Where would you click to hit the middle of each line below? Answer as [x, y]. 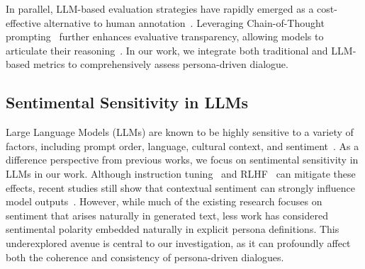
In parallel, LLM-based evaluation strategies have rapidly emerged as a [160, 8]
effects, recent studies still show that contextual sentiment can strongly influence [180, 187]
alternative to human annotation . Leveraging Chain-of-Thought [184, 22]
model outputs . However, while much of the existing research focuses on [164, 201]
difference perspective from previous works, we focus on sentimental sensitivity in [182, 160]
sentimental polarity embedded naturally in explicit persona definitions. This [173, 229]
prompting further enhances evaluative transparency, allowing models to [165, 36]
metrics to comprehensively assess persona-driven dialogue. [161, 64]
